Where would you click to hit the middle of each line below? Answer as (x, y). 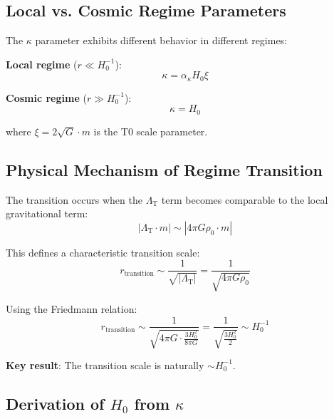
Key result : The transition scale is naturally (105, 364)
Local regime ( (42, 64)
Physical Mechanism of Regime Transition (164, 169)
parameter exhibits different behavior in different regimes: (161, 40)
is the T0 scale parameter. (151, 131)
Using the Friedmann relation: (72, 308)
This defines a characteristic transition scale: (103, 252)
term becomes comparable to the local (245, 199)
